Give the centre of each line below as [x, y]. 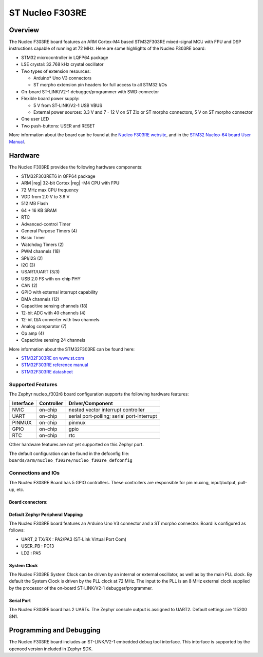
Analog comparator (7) [44, 327]
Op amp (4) [33, 333]
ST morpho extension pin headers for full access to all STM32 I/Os [100, 85]
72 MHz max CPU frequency [50, 190]
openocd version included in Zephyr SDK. [51, 649]
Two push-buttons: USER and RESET [58, 126]
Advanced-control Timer [46, 224]
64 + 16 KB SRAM [39, 210]
